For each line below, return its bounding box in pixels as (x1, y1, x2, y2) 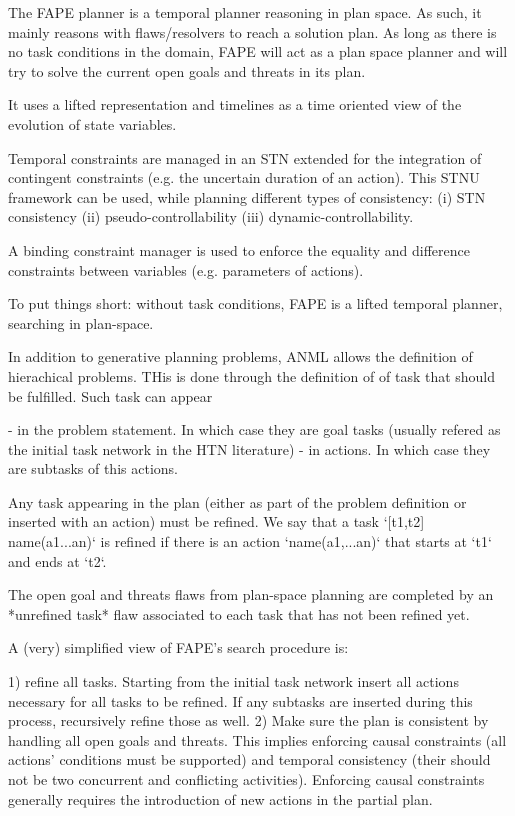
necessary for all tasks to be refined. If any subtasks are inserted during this (8, 690, 473, 711)
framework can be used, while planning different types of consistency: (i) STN (8, 186, 486, 207)
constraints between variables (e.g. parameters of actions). (8, 259, 364, 280)
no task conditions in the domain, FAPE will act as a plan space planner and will (8, 41, 508, 62)
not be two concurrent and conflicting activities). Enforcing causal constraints (8, 769, 485, 789)
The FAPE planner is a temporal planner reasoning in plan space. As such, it (8, 2, 482, 22)
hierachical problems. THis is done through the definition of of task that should (8, 365, 496, 386)
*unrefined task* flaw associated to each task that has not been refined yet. (8, 603, 470, 624)
